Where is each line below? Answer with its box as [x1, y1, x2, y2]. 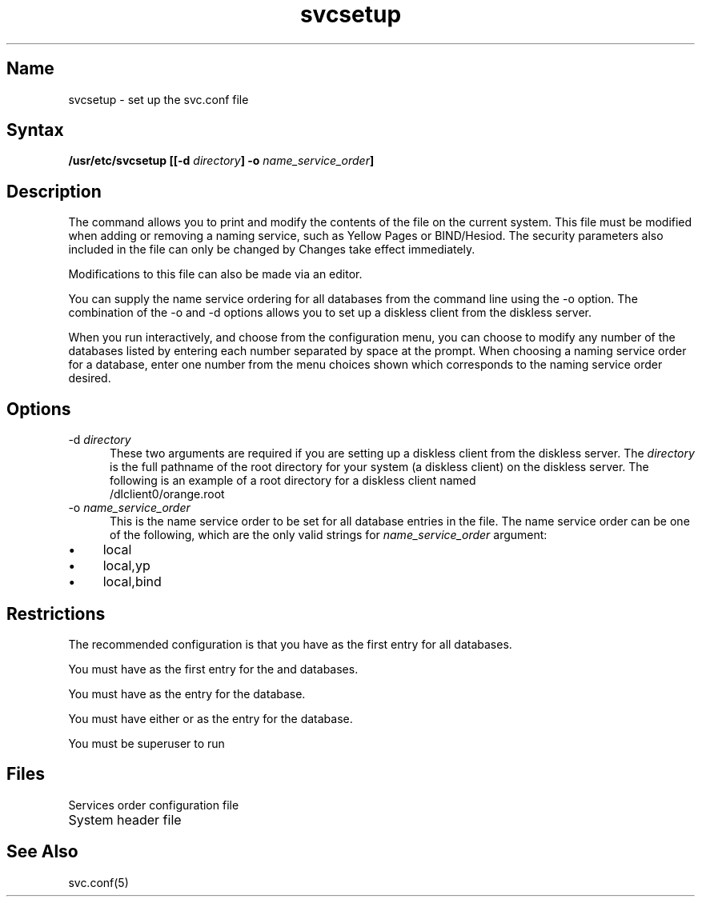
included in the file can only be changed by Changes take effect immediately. [68, 242, 475, 257]
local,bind [102, 573, 162, 590]
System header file [68, 811, 182, 828]
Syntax [6, 120, 64, 141]
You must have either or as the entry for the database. [68, 711, 353, 725]
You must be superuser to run [68, 736, 225, 750]
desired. [68, 371, 111, 386]
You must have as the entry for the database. [68, 686, 306, 701]
